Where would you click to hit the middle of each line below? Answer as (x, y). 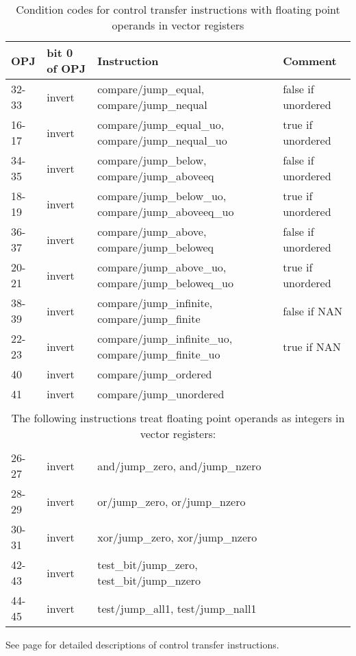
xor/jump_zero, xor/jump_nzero (177, 537)
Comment (310, 60)
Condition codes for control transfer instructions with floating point (178, 9)
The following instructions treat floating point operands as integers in (178, 418)
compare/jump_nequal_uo (162, 140)
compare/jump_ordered (155, 374)
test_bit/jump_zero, (148, 564)
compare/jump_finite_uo (159, 354)
